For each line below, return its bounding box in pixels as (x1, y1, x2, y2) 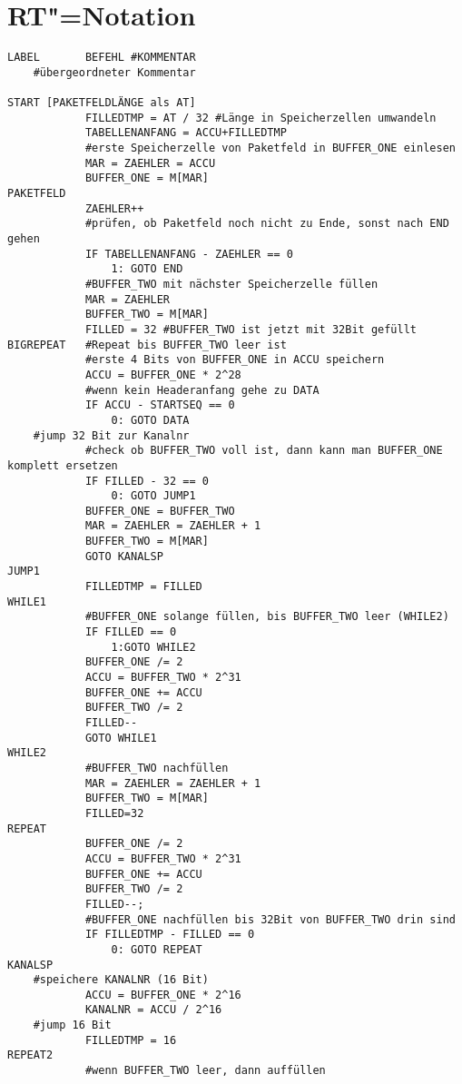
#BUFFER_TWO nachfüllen (84, 761, 229, 774)
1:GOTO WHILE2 (111, 640, 196, 654)
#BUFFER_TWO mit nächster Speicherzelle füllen (84, 277, 378, 291)
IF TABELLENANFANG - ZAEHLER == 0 (84, 247, 293, 261)
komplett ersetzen (7, 458, 118, 472)
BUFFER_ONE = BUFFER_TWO (84, 504, 235, 517)
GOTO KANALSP (84, 549, 163, 563)
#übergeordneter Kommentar (33, 65, 196, 79)
